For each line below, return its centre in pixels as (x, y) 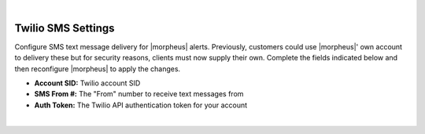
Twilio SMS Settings (65, 28)
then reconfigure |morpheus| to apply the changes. (98, 69)
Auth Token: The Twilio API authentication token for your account (141, 105)
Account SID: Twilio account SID (87, 83)
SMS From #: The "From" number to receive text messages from (139, 94)
